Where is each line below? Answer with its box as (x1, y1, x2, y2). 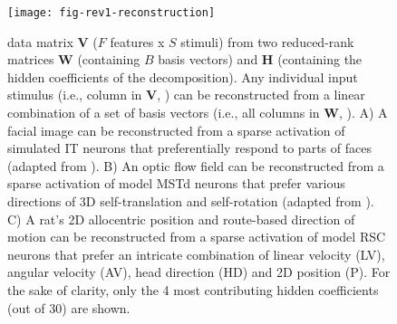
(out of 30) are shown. (7, 298, 131, 317)
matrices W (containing (7, 50, 140, 69)
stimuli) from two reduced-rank (180, 32, 354, 51)
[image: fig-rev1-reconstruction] (7, 6, 216, 19)
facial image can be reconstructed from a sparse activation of (7, 120, 345, 139)
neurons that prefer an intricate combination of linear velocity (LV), (7, 244, 385, 263)
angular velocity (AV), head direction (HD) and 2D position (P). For (7, 262, 391, 281)
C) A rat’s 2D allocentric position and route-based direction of (7, 209, 355, 228)
